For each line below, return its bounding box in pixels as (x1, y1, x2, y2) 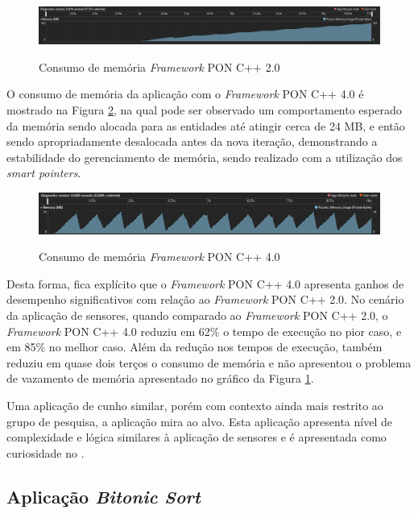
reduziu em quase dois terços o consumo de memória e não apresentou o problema (6, 354, 412, 371)
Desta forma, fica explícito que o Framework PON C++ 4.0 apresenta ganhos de (6, 275, 404, 292)
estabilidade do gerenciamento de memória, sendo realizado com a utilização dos (6, 148, 403, 165)
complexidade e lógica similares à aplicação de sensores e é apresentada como (6, 429, 387, 446)
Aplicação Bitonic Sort (6, 483, 201, 508)
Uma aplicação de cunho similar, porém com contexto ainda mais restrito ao (6, 397, 383, 414)
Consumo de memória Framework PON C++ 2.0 (39, 58, 280, 75)
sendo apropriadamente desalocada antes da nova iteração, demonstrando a (6, 133, 378, 150)
